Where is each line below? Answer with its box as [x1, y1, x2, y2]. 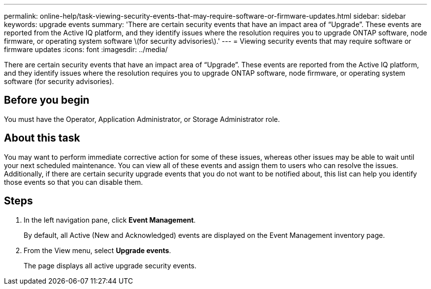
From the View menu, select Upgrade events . [24, 246, 171, 255]
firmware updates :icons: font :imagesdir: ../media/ [4, 45, 168, 54]
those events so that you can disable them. [4, 177, 143, 186]
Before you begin [4, 94, 90, 107]
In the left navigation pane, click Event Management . [24, 215, 196, 224]
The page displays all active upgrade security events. [24, 261, 197, 270]
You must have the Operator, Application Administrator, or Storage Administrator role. [4, 115, 280, 123]
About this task [4, 132, 80, 144]
